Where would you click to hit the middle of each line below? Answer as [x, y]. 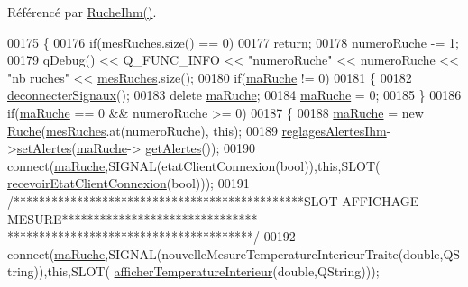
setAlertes [44, 148]
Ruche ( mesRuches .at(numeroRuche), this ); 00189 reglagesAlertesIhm [197, 130]
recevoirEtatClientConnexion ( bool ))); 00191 [128, 183]
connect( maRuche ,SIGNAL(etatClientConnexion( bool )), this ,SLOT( [194, 165]
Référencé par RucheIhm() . [82, 12]
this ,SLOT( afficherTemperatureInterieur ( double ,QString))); [213, 271]
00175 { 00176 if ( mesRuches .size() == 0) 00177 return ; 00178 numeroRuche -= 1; [233, 42]
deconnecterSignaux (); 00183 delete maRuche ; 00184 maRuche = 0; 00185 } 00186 [234, 95]
